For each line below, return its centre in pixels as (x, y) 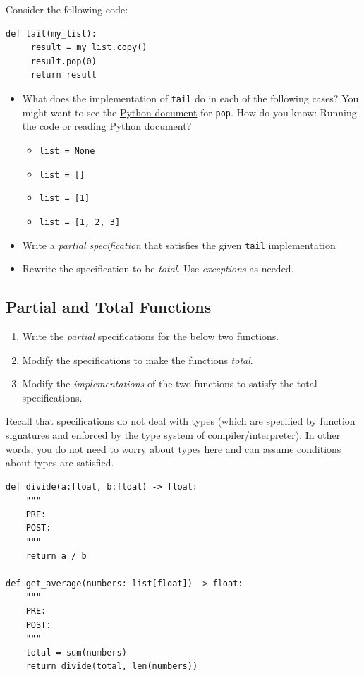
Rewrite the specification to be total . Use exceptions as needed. (158, 268)
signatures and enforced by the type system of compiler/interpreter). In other (173, 434)
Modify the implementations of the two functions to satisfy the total (170, 384)
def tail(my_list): (51, 34)
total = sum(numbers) (76, 652)
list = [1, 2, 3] (80, 222)
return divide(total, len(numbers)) (112, 666)
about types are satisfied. (60, 463)
